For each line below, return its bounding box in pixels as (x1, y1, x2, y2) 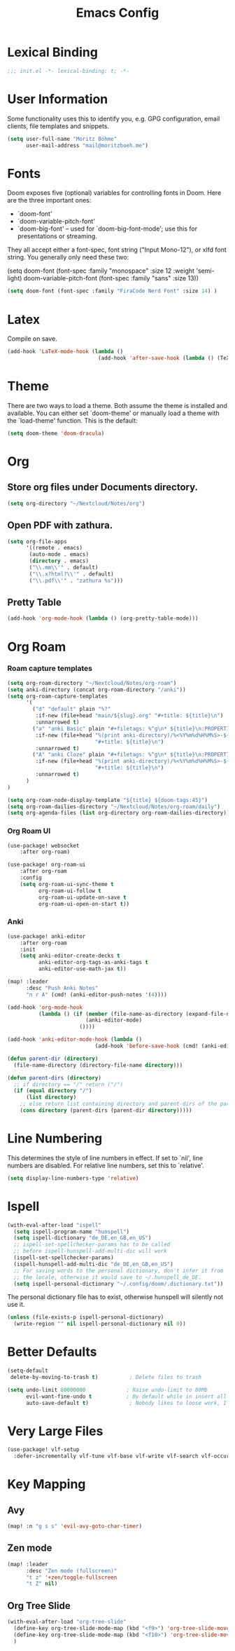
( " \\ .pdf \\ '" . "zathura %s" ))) (29, 577, 124, 584)
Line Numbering (7, 1131, 103, 1147)
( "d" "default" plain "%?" (32, 706, 111, 713)
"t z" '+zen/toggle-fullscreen (25, 1574, 117, 1581)
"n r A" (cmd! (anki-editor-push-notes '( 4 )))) (25, 991, 168, 998)
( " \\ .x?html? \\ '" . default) (29, 570, 114, 578)
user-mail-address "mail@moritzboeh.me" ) (25, 142, 149, 149)
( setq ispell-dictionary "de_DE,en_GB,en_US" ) (13, 1235, 152, 1242)
